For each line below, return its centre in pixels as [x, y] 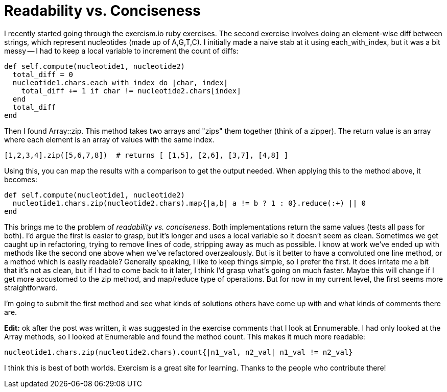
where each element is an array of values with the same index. [109, 139]
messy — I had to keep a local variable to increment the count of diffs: [121, 51]
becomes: [21, 179]
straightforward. [31, 287]
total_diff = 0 [43, 74]
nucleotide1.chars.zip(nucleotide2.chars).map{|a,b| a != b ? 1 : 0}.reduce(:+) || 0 [189, 203]
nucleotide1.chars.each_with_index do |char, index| [120, 82]
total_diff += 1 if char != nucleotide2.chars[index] [131, 91]
